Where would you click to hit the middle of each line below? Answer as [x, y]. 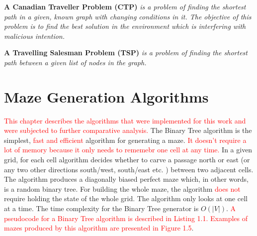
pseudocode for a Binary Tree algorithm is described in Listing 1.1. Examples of [126, 218]
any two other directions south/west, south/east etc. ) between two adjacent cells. [129, 169]
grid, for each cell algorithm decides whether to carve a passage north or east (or [127, 160]
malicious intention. [35, 36]
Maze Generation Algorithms [106, 96]
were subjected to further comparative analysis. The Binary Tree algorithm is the [128, 130]
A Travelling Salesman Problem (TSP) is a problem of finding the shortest [126, 53]
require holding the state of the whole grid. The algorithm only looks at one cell [126, 198]
